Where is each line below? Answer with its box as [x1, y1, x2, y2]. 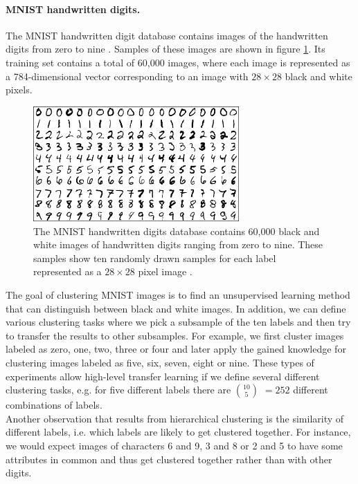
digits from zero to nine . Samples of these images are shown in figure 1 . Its [6, 41, 325, 56]
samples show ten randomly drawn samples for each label [33, 250, 276, 265]
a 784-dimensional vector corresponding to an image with [6, 68, 249, 83]
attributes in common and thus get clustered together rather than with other [6, 452, 332, 466]
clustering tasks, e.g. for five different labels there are [6, 382, 231, 397]
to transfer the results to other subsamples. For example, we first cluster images [6, 328, 344, 342]
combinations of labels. [6, 398, 102, 412]
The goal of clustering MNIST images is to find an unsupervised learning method [6, 288, 350, 302]
